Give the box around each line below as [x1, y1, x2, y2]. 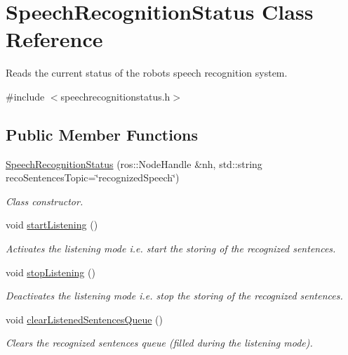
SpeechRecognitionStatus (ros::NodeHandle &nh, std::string [6, 156, 262, 171]
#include [6, 89, 45, 103]
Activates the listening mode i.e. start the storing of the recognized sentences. [6, 241, 336, 256]
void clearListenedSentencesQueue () [6, 311, 163, 326]
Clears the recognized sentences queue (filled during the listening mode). [6, 335, 313, 350]
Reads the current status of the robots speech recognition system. [6, 65, 288, 80]
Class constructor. [6, 193, 83, 208]
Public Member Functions [6, 123, 198, 145]
